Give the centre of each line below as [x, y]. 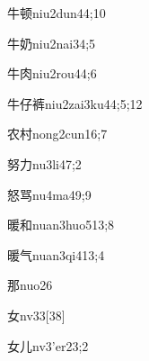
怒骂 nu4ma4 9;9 [49, 194]
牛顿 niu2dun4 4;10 [57, 13]
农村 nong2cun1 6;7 [57, 134]
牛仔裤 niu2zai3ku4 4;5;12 [75, 103]
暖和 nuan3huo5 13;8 [61, 225]
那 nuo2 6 [30, 285]
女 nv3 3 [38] [36, 315]
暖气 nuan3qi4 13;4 [56, 254]
